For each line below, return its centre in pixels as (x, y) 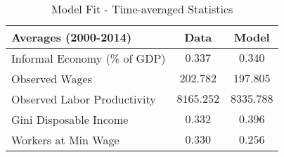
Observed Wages (52, 78)
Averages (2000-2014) (72, 37)
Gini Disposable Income (70, 119)
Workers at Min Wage (65, 140)
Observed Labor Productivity (84, 99)
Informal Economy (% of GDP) (89, 58)
